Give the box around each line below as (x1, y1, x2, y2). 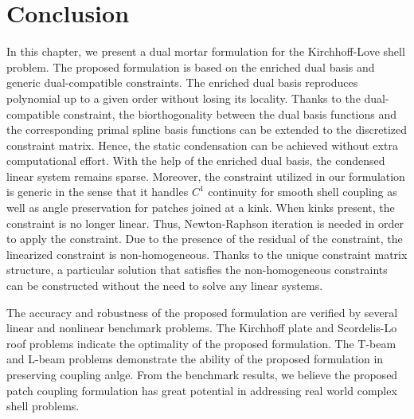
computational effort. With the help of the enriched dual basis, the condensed (6, 152, 385, 169)
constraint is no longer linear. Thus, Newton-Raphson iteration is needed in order (6, 214, 404, 231)
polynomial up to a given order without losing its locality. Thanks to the (6, 89, 361, 106)
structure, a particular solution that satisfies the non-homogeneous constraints (6, 261, 388, 278)
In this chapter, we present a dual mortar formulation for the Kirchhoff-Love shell (6, 43, 405, 60)
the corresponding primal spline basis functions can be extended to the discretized (6, 121, 408, 138)
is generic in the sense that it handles (6, 183, 189, 200)
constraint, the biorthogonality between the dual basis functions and (63, 105, 397, 122)
